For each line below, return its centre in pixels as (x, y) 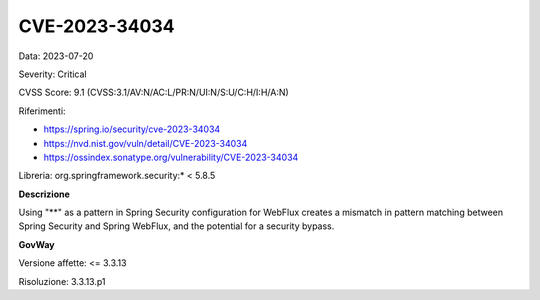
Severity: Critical (52, 74)
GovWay (36, 244)
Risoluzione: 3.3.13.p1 (62, 281)
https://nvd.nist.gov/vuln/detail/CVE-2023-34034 (145, 143)
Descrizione (44, 194)
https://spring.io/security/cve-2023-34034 (132, 129)
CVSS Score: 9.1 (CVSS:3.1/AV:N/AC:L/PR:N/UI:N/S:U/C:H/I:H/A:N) (153, 92)
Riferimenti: (42, 111)
